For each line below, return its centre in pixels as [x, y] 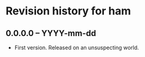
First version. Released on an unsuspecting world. [77, 47]
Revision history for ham [68, 11]
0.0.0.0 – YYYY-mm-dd [51, 33]
